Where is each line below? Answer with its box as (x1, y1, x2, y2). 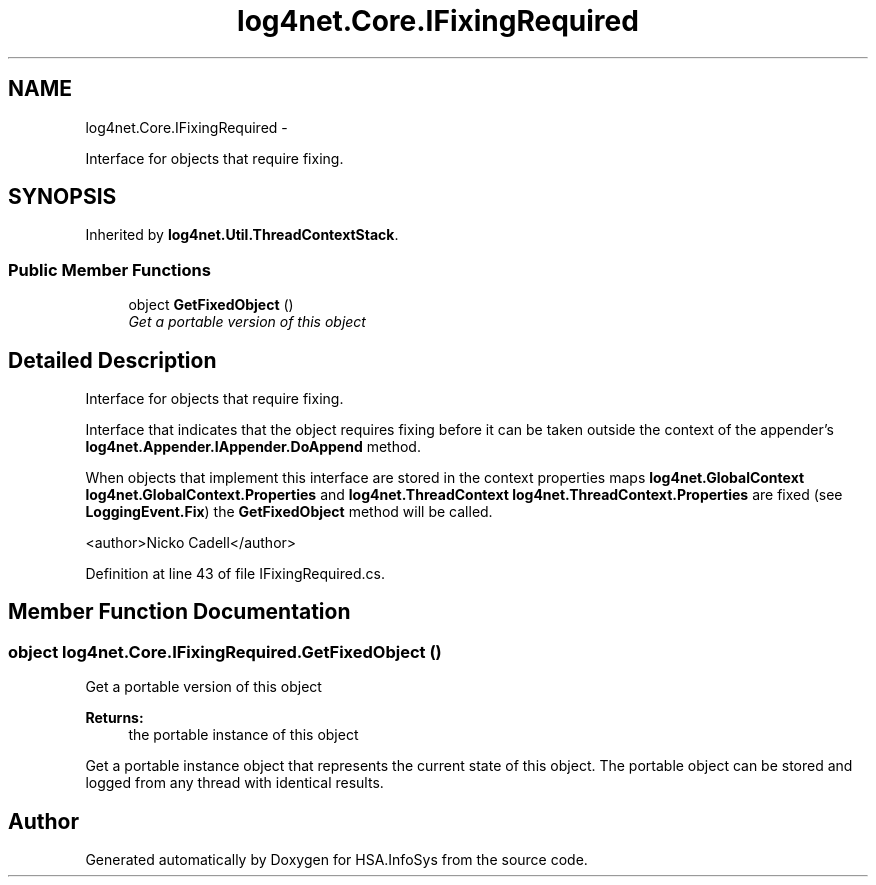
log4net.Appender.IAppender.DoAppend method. (85, 438, 421, 456)
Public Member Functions (8, 259, 211, 280)
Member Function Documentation (8, 599, 351, 625)
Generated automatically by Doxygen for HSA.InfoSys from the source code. (85, 851, 588, 869)
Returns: (85, 709, 144, 727)
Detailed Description (8, 347, 217, 373)
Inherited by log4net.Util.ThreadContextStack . (85, 226, 399, 244)
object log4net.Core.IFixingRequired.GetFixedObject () (8, 641, 442, 662)
